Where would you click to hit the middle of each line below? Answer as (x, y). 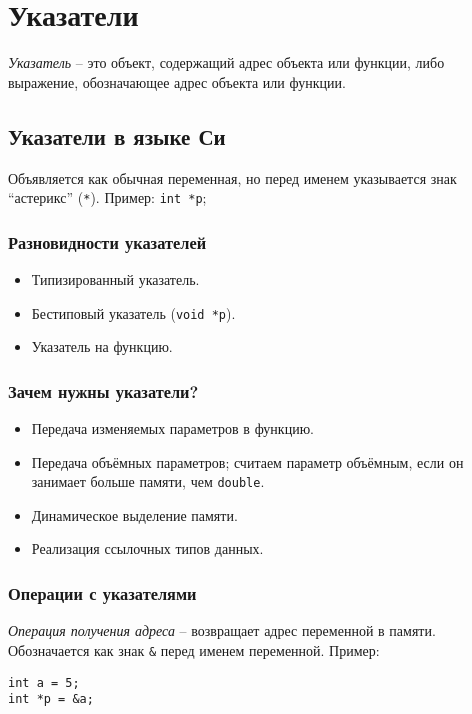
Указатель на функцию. (102, 346)
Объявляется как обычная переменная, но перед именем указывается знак (232, 177)
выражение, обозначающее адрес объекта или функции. (177, 81)
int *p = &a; (51, 699)
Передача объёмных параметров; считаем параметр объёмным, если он (247, 461)
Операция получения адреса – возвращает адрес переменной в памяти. (222, 630)
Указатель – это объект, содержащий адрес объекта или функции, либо (226, 62)
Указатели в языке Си (117, 135)
